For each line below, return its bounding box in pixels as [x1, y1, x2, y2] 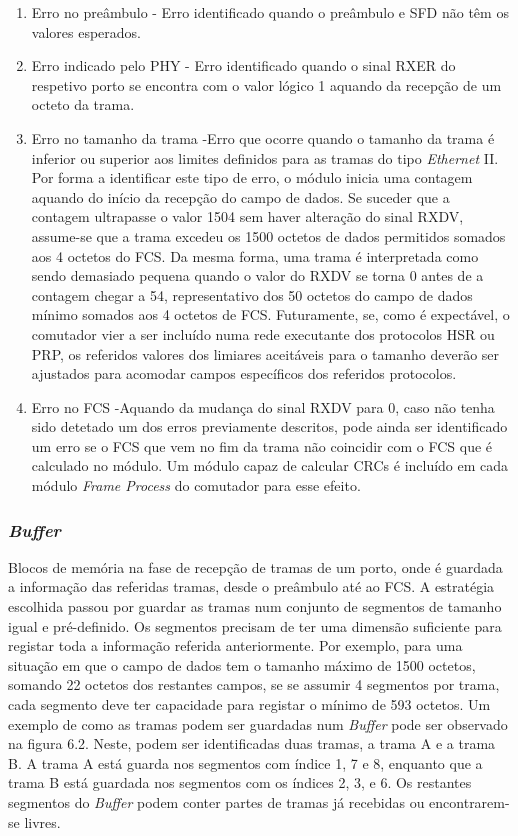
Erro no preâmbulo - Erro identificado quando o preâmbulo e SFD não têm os [31, 2, 509, 22]
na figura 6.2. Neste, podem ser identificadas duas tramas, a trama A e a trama [8, 733, 496, 754]
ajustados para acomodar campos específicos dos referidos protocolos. [31, 363, 457, 384]
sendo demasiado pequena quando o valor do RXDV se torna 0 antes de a [31, 265, 484, 286]
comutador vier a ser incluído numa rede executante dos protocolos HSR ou [31, 323, 495, 344]
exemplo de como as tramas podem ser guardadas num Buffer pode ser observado [8, 713, 508, 734]
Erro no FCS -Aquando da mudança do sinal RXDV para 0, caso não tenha [31, 396, 495, 417]
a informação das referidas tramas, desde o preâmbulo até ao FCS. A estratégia [8, 576, 495, 597]
